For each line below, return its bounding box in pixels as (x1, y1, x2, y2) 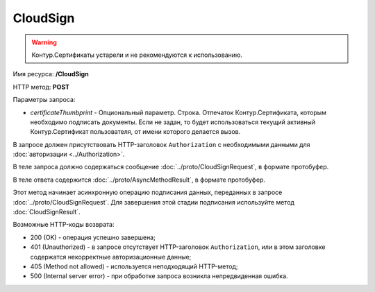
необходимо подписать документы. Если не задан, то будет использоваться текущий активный (30, 118, 316, 126)
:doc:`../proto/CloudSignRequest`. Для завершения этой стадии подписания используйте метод (12, 198, 295, 206)
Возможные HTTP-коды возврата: (12, 221, 115, 229)
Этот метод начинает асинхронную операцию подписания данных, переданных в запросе (12, 188, 283, 197)
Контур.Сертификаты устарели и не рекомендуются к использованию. (31, 51, 243, 59)
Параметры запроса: (12, 96, 76, 104)
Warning (31, 38, 57, 46)
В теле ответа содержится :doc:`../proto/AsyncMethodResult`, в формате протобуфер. (12, 175, 265, 184)
